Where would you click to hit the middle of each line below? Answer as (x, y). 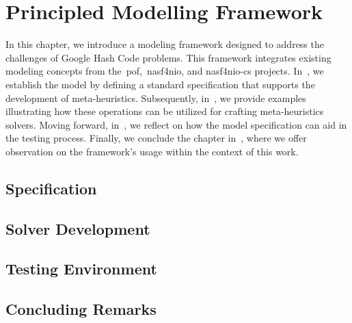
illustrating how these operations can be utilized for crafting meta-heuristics (165, 111)
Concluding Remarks (81, 309)
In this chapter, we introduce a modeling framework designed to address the (165, 44)
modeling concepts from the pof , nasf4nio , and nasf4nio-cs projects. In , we (165, 71)
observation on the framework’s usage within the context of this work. (152, 151)
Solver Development (78, 228)
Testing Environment (81, 269)
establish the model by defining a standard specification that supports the (160, 84)
